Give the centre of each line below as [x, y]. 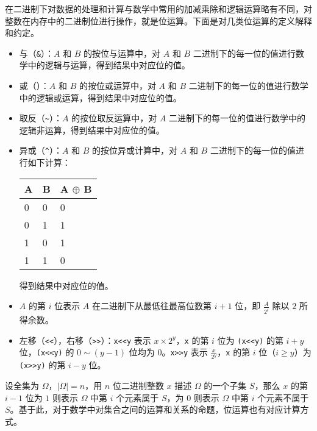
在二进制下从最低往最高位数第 [151, 306]
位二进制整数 [138, 385]
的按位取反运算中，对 [114, 118]
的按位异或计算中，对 [135, 150]
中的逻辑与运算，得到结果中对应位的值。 [109, 65]
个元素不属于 [283, 397]
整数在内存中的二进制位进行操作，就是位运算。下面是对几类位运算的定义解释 [158, 20]
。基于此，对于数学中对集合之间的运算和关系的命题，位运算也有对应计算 [155, 409]
